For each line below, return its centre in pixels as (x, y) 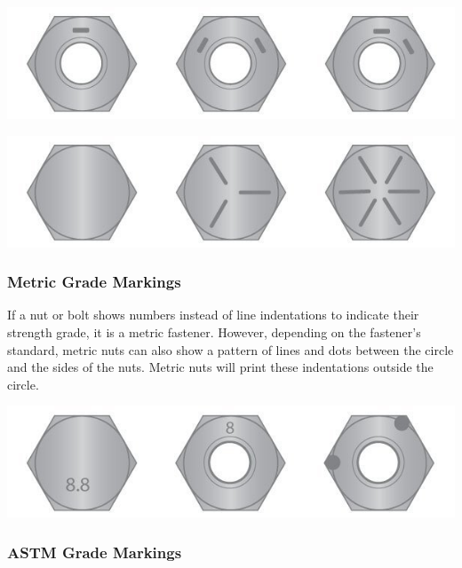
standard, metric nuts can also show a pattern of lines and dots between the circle (231, 349)
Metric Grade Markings (94, 282)
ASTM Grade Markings (95, 552)
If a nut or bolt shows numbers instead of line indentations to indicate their (213, 315)
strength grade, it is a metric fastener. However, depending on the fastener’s (214, 332)
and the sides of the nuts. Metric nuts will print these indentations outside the (220, 367)
